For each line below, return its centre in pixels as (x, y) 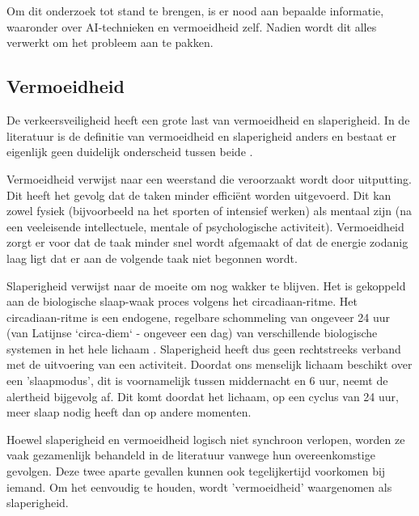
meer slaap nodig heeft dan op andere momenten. (129, 412)
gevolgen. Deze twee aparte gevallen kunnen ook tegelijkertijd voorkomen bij (196, 471)
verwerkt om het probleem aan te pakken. (110, 42)
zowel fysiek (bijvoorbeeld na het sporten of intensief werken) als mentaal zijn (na (209, 211)
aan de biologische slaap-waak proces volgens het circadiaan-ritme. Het (182, 301)
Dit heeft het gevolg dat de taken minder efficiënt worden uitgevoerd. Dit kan (199, 195)
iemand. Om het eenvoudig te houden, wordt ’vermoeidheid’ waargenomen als (199, 486)
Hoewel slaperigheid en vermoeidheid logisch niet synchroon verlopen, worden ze (206, 439)
